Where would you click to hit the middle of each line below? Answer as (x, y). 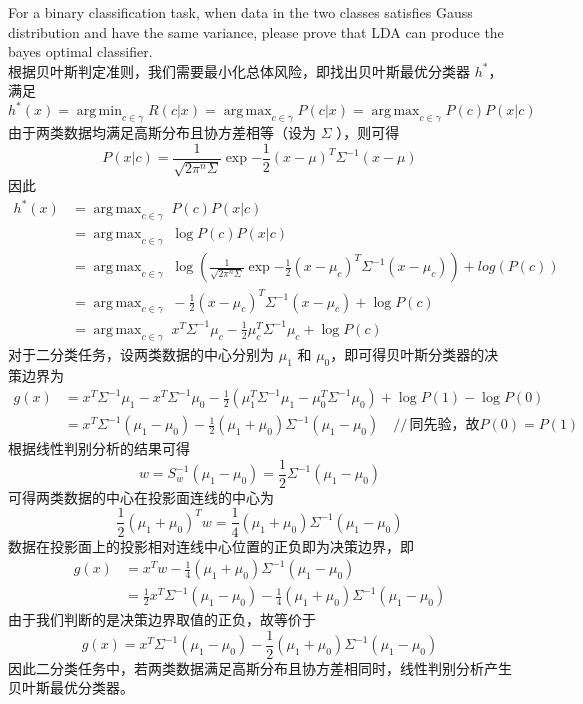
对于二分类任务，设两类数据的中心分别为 (141, 353)
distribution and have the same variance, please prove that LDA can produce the (256, 31)
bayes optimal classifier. (80, 51)
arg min (99, 111)
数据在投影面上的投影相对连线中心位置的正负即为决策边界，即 (211, 545)
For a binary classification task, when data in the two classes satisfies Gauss (240, 12)
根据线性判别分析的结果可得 (99, 448)
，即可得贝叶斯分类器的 (407, 353)
